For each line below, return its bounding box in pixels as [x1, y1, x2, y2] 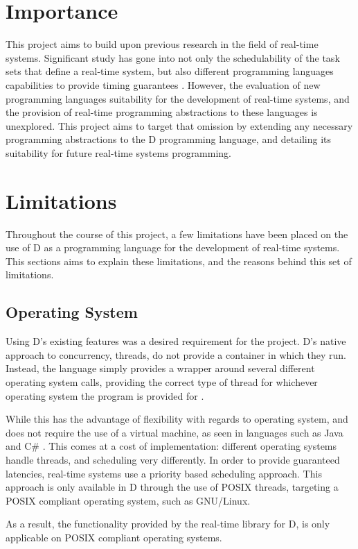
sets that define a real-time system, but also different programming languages [6, 64, 334, 78]
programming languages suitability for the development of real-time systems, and [6, 91, 350, 105]
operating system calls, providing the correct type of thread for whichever [6, 374, 318, 389]
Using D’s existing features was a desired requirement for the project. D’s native [6, 334, 346, 348]
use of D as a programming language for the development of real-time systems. [6, 240, 340, 255]
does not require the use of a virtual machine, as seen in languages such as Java [6, 425, 343, 439]
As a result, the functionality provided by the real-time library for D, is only [6, 516, 330, 531]
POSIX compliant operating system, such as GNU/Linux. [6, 493, 251, 507]
